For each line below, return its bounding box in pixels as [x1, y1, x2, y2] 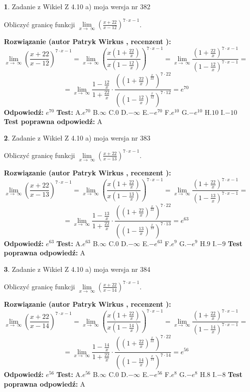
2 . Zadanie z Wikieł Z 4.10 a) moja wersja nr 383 [4, 132, 151, 142]
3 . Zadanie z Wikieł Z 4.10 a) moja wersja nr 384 [4, 264, 151, 274]
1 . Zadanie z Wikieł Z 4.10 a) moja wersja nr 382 [4, 1, 151, 11]
